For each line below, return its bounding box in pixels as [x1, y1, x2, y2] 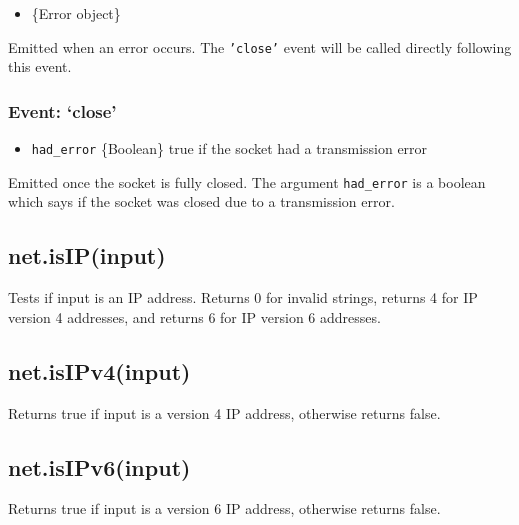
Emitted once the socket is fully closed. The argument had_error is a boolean [8, 171, 486, 192]
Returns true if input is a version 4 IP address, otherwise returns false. [8, 402, 441, 423]
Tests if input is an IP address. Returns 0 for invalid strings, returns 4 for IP [8, 287, 478, 308]
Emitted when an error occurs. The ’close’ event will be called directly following [8, 36, 512, 57]
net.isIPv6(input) [8, 451, 191, 482]
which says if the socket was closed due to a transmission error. [8, 191, 395, 212]
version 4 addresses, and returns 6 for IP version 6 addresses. [8, 306, 381, 327]
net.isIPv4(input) [8, 355, 191, 386]
